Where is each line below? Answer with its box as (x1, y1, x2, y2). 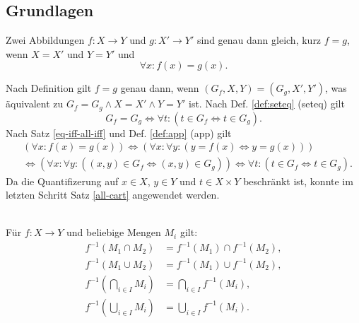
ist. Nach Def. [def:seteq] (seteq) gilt (188, 96, 345, 111)
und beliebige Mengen (66, 225, 161, 240)
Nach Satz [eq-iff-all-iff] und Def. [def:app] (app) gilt (6, 125, 232, 140)
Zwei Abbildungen (6, 33, 85, 47)
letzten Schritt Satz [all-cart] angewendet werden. (6, 187, 220, 202)
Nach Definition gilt (6, 81, 92, 95)
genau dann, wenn (120, 81, 199, 95)
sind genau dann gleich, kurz (196, 33, 322, 47)
